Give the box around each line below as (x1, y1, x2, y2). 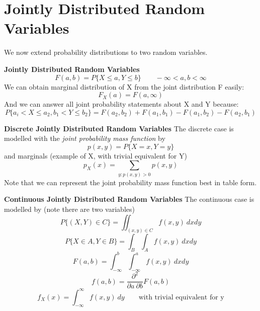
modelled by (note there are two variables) (4, 203, 135, 214)
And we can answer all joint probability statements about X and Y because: (4, 99, 239, 109)
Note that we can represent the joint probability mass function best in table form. (4, 177, 257, 187)
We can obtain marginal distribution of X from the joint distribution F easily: (4, 81, 244, 92)
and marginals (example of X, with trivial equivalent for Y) (4, 150, 187, 161)
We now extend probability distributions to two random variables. (4, 47, 208, 57)
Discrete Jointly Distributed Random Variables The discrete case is (4, 123, 234, 133)
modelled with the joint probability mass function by (4, 133, 165, 143)
